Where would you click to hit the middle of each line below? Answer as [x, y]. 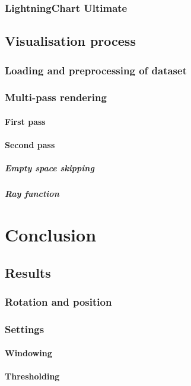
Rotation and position [58, 301]
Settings [25, 329]
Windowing [28, 353]
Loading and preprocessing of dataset [96, 70]
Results [28, 272]
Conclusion [51, 235]
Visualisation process [70, 41]
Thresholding [32, 376]
